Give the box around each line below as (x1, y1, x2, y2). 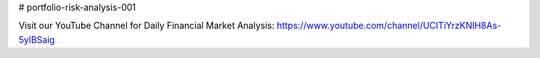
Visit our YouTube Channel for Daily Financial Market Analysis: (18, 20, 275, 32)
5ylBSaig (18, 33, 55, 45)
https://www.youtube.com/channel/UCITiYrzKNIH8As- (276, 20, 502, 32)
